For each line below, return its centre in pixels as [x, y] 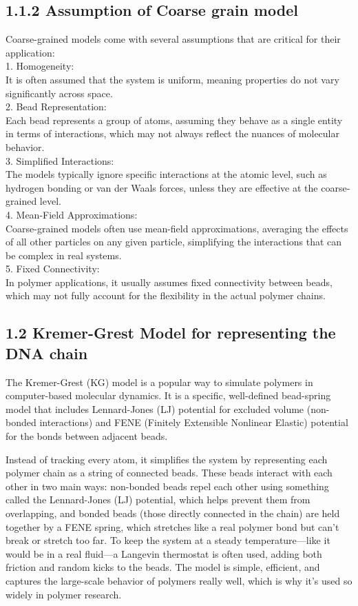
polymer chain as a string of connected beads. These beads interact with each [169, 473]
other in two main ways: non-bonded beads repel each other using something [167, 486]
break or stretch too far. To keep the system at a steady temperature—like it [168, 540]
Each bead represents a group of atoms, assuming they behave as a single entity [174, 120]
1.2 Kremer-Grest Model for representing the [171, 333]
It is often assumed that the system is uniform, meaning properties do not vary [172, 79]
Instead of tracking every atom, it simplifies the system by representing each [167, 459]
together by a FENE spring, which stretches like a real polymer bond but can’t [172, 526]
